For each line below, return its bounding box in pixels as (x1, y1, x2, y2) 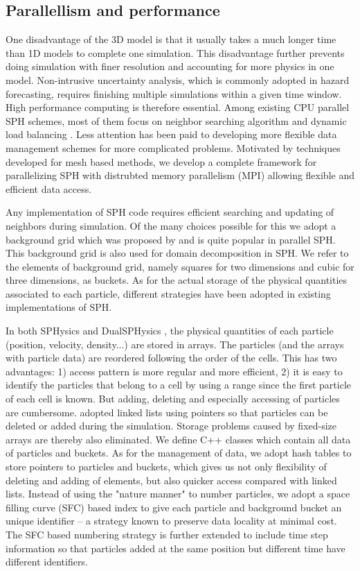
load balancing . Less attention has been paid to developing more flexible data (6, 127, 337, 142)
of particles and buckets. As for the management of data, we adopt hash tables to (6, 445, 352, 460)
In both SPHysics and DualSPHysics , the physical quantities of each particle (6, 323, 334, 338)
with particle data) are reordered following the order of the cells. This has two (6, 350, 337, 365)
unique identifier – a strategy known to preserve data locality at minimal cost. (6, 513, 337, 528)
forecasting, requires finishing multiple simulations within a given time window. (6, 86, 342, 101)
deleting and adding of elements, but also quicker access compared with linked (6, 472, 337, 487)
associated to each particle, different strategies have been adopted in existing (6, 286, 331, 300)
